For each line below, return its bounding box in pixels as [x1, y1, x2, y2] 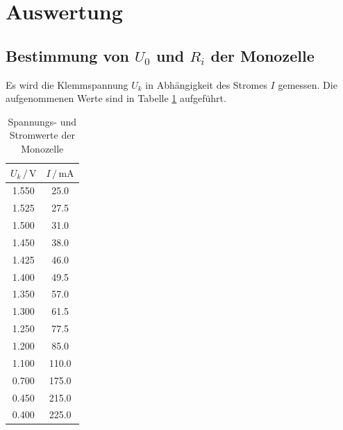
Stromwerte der [9, 128, 75, 142]
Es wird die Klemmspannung [6, 77, 128, 92]
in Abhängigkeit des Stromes [145, 77, 267, 92]
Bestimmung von [6, 44, 129, 66]
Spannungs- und [8, 114, 77, 128]
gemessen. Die [278, 77, 337, 92]
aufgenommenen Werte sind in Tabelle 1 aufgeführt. [6, 91, 226, 105]
